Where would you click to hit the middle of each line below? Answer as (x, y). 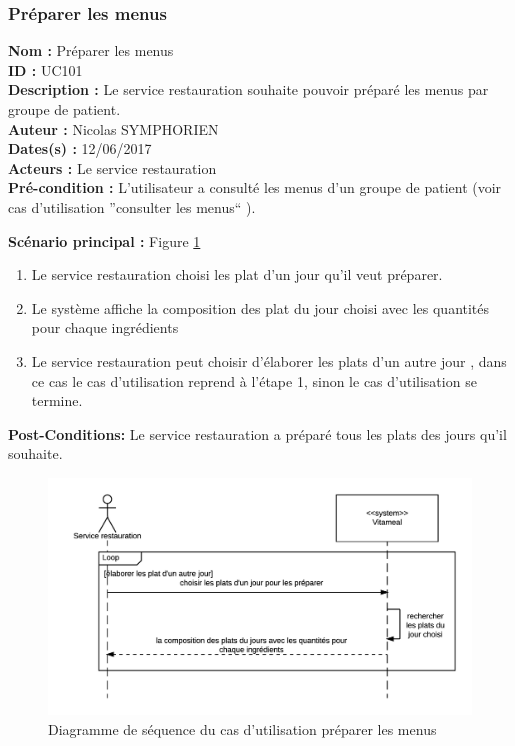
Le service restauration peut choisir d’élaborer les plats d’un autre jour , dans (269, 360)
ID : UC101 (45, 69)
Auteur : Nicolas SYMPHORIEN (113, 128)
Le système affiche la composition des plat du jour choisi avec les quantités (260, 307)
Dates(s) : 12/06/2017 (80, 148)
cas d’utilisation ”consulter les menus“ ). (132, 206)
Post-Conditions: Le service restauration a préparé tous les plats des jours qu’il (257, 433)
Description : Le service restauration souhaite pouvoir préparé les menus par (248, 89)
